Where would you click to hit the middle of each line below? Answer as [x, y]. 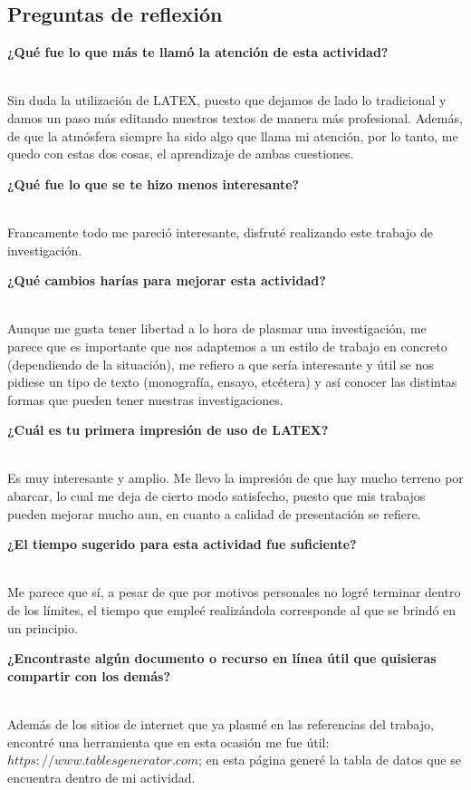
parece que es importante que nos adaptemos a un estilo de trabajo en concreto [227, 346]
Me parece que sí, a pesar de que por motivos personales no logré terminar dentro [234, 592]
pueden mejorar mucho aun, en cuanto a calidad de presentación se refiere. [214, 513]
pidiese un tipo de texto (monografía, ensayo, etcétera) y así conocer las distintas [232, 382]
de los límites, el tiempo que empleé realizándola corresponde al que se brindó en [232, 610]
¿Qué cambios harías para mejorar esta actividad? [167, 280]
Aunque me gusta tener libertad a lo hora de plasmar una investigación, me [217, 328]
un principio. [43, 627]
